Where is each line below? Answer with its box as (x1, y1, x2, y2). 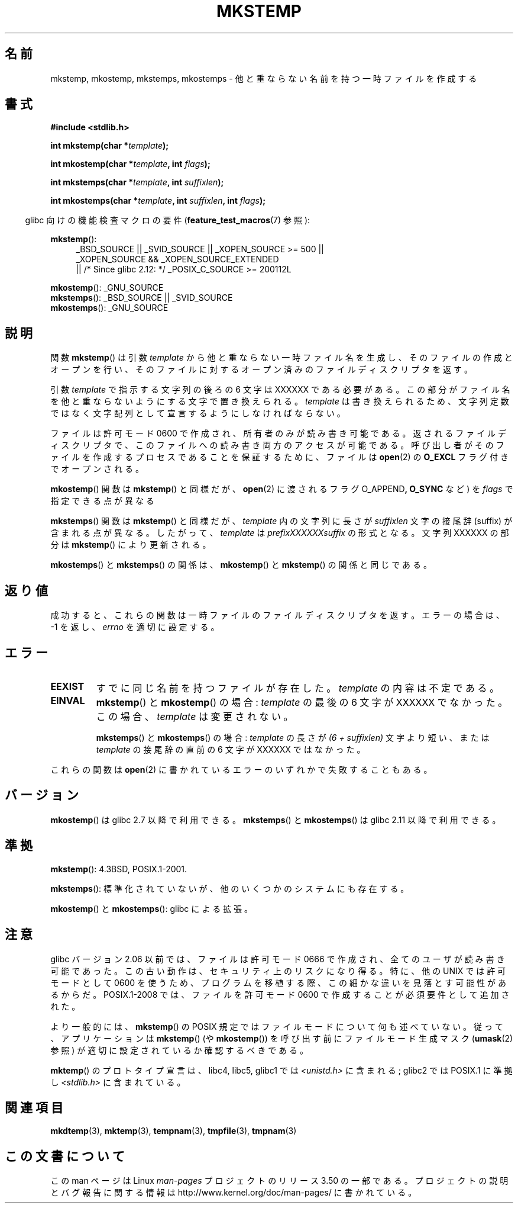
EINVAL (50, 694, 85, 706)
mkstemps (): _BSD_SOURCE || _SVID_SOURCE (50, 293, 233, 303)
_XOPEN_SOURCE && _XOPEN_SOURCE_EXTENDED (76, 254, 279, 265)
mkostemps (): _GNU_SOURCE (50, 303, 169, 313)
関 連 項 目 (5, 1100, 63, 1115)
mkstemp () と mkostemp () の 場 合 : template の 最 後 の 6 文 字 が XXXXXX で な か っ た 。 (96, 696, 508, 708)
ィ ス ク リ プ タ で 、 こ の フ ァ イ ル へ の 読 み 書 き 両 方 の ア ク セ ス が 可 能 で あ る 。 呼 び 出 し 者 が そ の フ (50, 440, 504, 451)
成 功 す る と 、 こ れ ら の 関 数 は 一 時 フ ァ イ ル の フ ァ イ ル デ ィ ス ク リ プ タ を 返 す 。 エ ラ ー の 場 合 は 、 (50, 610, 504, 621)
